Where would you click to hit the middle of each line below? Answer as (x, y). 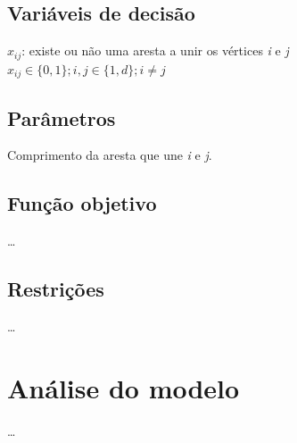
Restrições (56, 289)
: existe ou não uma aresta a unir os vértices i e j (155, 50)
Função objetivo (82, 203)
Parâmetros (62, 117)
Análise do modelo (124, 387)
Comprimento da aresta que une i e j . (110, 155)
